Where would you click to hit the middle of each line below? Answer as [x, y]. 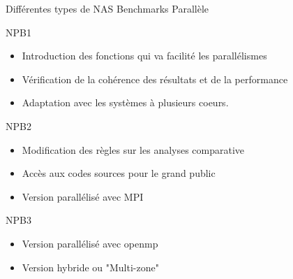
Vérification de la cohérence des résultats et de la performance [155, 79]
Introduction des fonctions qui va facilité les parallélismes [144, 56]
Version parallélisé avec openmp [90, 243]
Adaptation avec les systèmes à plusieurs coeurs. [125, 102]
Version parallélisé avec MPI [83, 196]
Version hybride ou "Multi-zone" [90, 267]
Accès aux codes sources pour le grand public [119, 173]
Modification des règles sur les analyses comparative [133, 149]
